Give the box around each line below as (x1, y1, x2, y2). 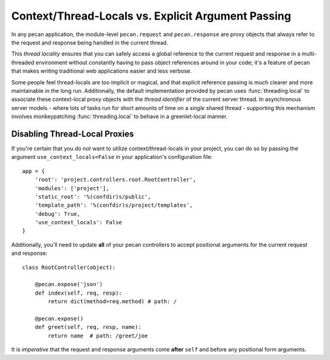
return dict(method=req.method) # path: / (48, 298, 177, 305)
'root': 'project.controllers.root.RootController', (34, 176, 197, 183)
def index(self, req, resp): (34, 289, 122, 296)
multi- (301, 50, 317, 57)
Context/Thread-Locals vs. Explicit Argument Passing (11, 9, 291, 23)
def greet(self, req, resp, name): (34, 324, 142, 331)
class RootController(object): (22, 263, 116, 271)
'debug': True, (34, 210, 81, 217)
